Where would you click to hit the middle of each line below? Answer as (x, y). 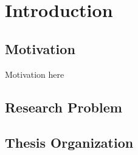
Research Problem (64, 107)
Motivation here (35, 74)
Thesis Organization (69, 143)
